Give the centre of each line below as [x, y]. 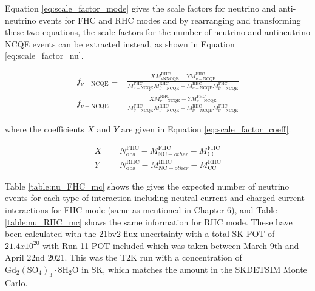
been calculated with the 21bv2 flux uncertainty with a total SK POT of [140, 234]
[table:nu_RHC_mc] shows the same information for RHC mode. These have [149, 221]
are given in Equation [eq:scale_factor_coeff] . [206, 129]
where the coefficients [45, 129]
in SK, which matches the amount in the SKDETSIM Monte [194, 269]
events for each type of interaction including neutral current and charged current [155, 198]
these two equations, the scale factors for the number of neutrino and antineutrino [157, 32]
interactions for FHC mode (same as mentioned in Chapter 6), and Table [141, 209]
